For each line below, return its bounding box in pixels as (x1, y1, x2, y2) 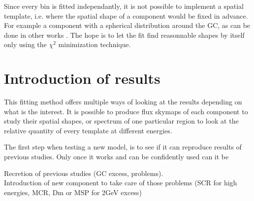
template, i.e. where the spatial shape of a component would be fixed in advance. (4, 10, 248, 21)
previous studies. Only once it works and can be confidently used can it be (4, 151, 229, 162)
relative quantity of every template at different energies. (4, 125, 172, 135)
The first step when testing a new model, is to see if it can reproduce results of (4, 142, 242, 152)
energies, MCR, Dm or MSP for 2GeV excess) (4, 187, 142, 197)
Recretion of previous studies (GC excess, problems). (4, 168, 163, 178)
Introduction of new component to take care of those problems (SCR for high (4, 177, 237, 188)
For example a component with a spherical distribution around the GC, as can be (4, 20, 251, 30)
